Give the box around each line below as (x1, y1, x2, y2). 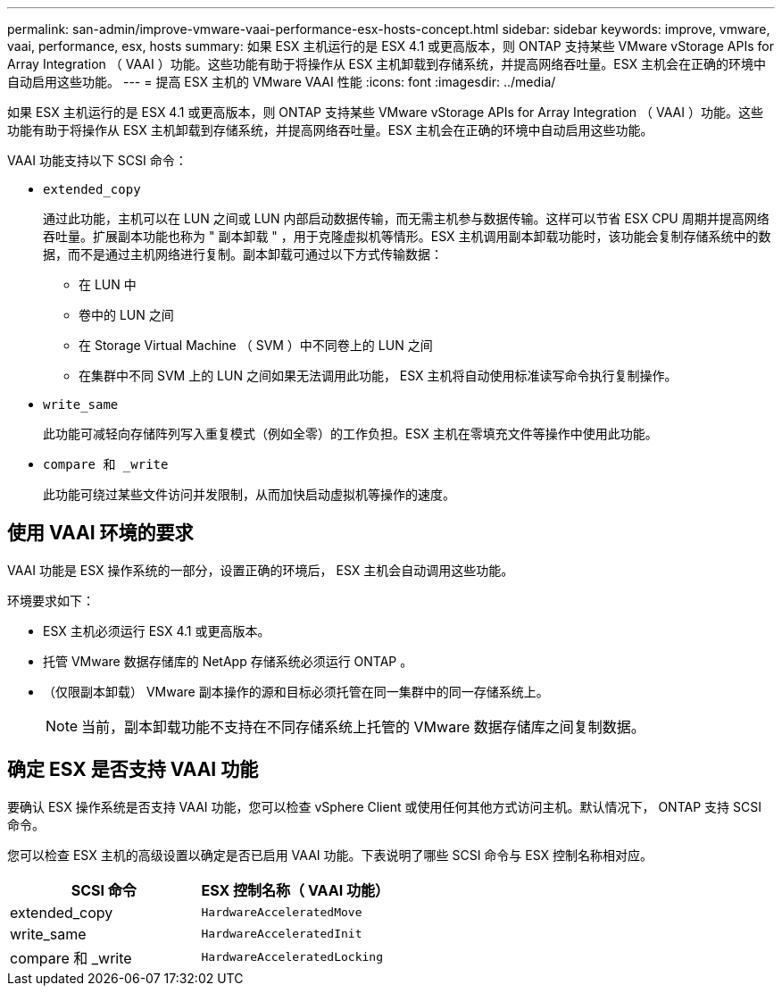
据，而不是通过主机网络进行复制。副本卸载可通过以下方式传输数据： (43, 246, 443, 262)
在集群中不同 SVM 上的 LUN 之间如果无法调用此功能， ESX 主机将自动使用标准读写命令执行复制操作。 (79, 368, 678, 383)
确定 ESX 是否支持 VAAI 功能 (7, 758, 259, 781)
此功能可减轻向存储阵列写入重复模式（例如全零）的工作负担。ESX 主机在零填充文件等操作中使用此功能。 (43, 426, 658, 441)
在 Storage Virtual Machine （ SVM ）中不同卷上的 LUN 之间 (79, 338, 433, 353)
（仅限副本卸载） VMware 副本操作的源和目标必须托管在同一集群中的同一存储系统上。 (43, 683, 549, 699)
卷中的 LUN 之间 (79, 307, 174, 322)
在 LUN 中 (79, 277, 137, 292)
